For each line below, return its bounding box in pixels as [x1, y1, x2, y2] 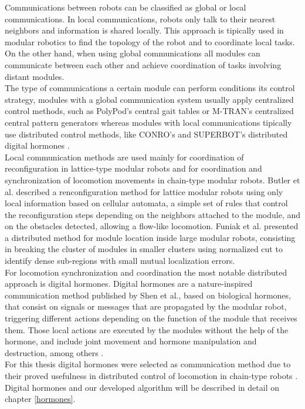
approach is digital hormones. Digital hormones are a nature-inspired [5, 277, 253, 290]
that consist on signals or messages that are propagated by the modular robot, [5, 300, 287, 313]
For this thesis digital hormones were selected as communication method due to [5, 358, 291, 370]
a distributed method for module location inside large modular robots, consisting [5, 231, 296, 243]
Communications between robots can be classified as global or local [5, 1, 246, 13]
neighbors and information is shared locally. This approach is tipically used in [5, 24, 284, 36]
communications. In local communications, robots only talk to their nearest [5, 12, 276, 25]
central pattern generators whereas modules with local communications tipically [5, 116, 292, 128]
